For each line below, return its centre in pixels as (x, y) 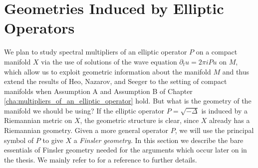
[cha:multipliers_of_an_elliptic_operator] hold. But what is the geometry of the (128, 101)
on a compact (217, 52)
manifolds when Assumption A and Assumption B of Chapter (98, 91)
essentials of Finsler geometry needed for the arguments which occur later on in (126, 150)
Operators (39, 28)
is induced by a (225, 110)
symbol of (19, 140)
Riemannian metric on (38, 120)
